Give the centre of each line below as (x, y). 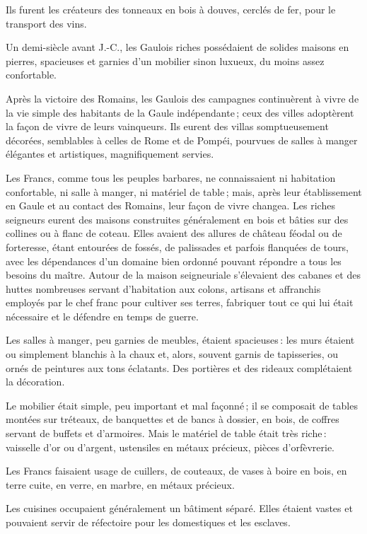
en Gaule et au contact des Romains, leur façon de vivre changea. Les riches (170, 205)
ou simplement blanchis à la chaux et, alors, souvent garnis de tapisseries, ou (172, 354)
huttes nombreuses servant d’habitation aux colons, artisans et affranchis (163, 288)
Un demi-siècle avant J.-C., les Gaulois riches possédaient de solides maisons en (177, 47)
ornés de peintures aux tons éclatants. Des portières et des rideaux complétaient (179, 367)
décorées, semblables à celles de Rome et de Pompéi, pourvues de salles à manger (182, 140)
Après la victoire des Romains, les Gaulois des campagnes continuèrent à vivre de (182, 98)
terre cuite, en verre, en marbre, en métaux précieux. (120, 484)
